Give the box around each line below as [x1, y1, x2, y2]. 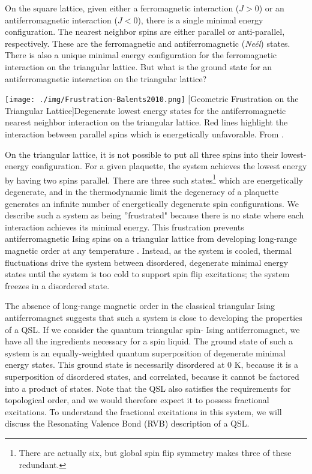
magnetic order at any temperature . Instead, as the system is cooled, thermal [5, 244, 292, 256]
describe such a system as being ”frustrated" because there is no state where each [5, 209, 304, 221]
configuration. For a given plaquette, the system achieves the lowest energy [31, 160, 307, 172]
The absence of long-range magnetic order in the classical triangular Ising [5, 299, 275, 312]
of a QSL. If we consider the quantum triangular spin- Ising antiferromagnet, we [5, 323, 300, 335]
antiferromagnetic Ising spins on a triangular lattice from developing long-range [5, 232, 297, 245]
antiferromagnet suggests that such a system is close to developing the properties [5, 311, 302, 323]
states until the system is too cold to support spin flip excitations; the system [5, 268, 290, 280]
